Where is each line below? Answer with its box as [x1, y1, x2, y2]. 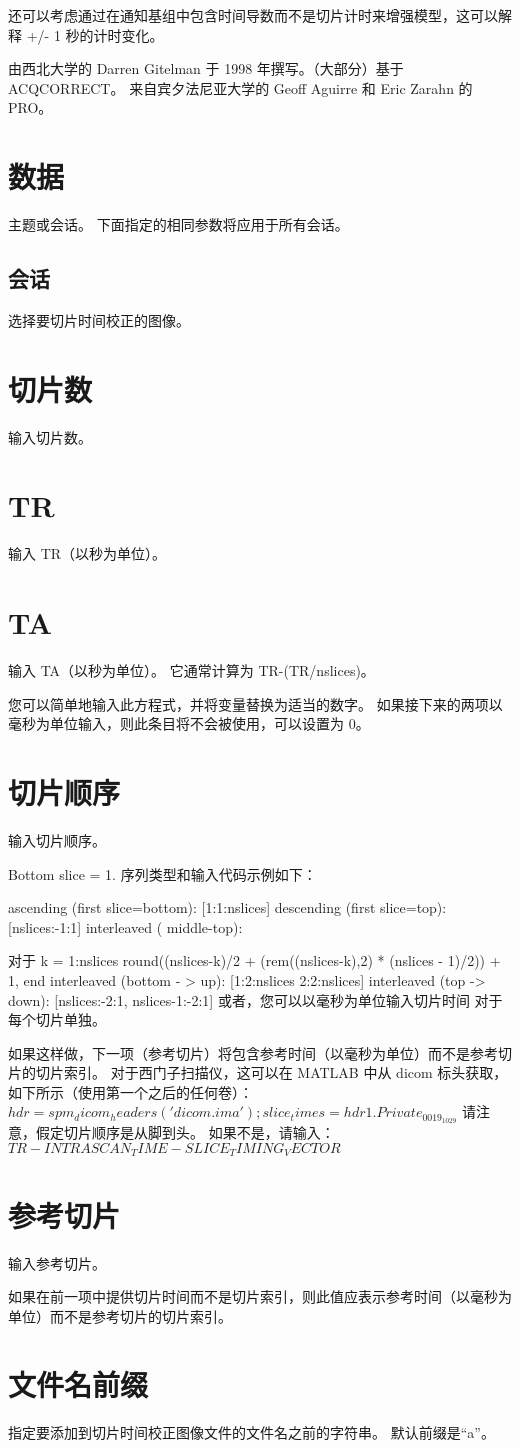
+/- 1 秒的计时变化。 [26, 24, 164, 45]
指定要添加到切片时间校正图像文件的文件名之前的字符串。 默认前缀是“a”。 [8, 1422, 495, 1443]
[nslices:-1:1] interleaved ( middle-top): [8, 916, 243, 937]
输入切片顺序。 [8, 829, 106, 850]
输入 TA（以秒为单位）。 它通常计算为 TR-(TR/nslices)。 [8, 660, 375, 681]
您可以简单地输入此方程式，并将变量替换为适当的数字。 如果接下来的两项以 [8, 693, 503, 714]
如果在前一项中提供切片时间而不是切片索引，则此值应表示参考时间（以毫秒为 [8, 1286, 512, 1307]
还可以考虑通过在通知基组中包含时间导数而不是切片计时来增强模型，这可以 [8, 5, 498, 25]
